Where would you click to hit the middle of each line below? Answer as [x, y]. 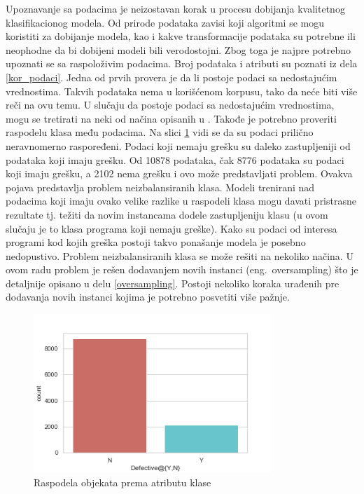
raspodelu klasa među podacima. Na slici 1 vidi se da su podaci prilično [160, 132]
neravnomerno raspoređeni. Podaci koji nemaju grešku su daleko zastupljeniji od [178, 145]
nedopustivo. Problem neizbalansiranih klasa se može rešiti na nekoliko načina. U [180, 255]
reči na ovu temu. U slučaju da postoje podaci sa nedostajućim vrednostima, [170, 105]
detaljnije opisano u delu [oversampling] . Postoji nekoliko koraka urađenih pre [173, 283]
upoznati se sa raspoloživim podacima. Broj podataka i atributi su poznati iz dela [182, 63]
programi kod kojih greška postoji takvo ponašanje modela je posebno [156, 242]
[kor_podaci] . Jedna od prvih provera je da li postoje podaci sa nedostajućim [171, 77]
